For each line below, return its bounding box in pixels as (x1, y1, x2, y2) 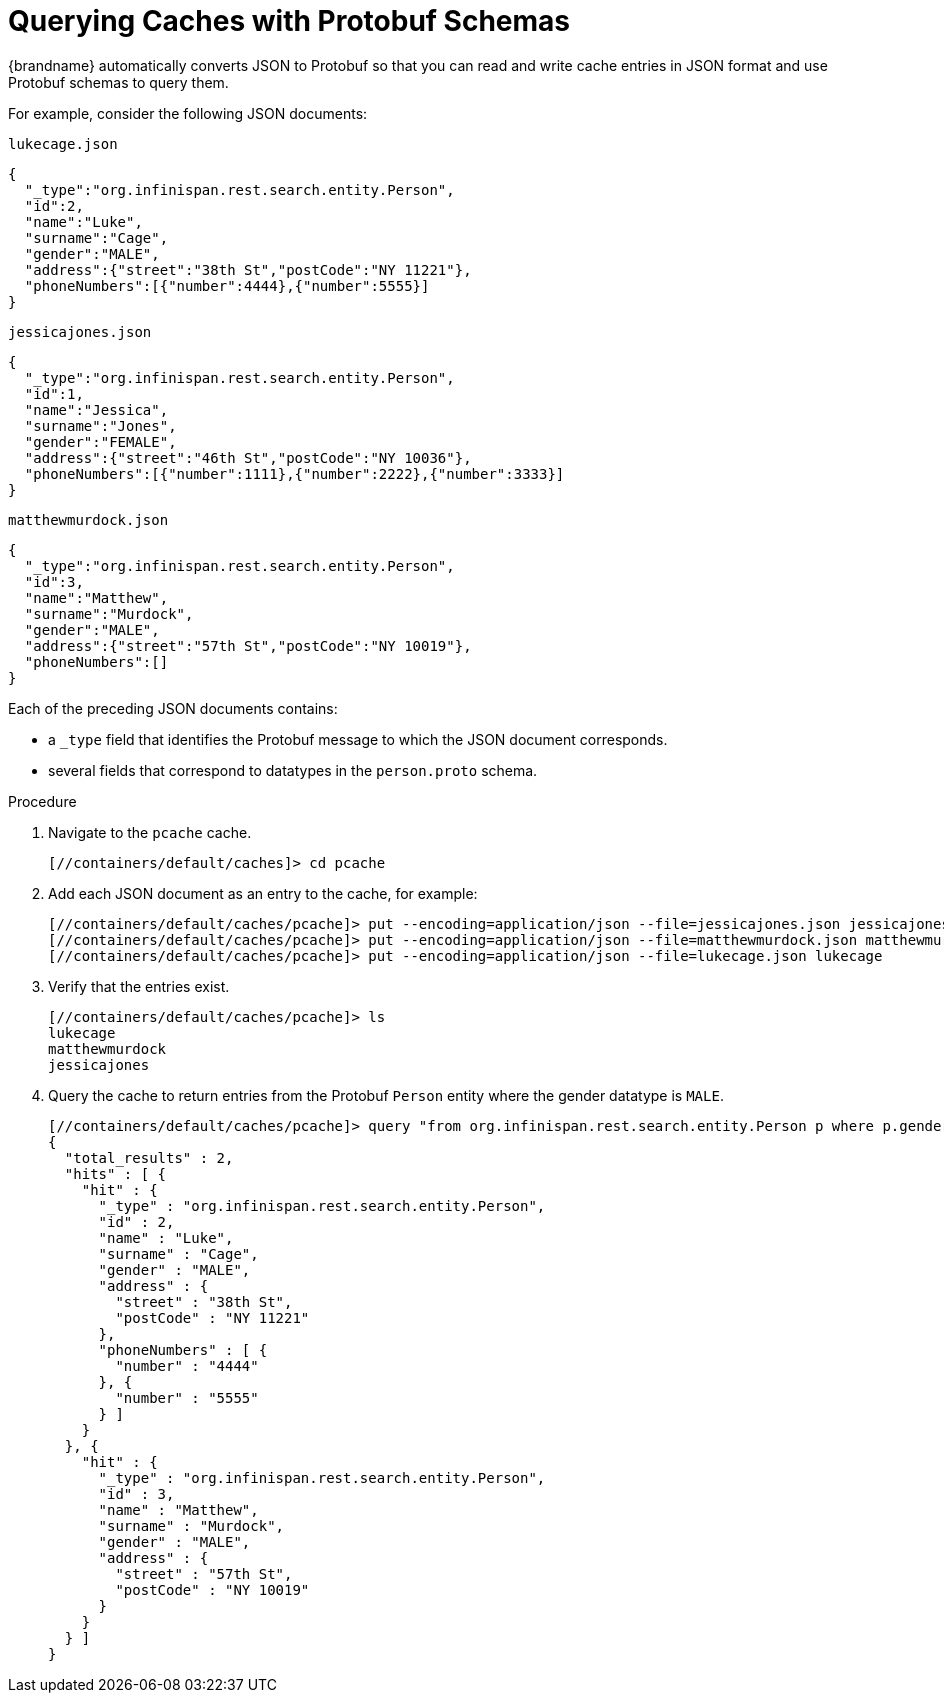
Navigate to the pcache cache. (48, 823, 252, 841)
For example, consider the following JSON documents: (8, 104, 368, 122)
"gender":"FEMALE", (24, 433, 177, 450)
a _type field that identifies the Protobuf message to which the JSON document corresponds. (48, 730, 668, 748)
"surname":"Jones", (24, 417, 177, 434)
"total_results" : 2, (64, 1149, 234, 1166)
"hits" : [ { (64, 1165, 167, 1182)
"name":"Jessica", (24, 401, 169, 418)
